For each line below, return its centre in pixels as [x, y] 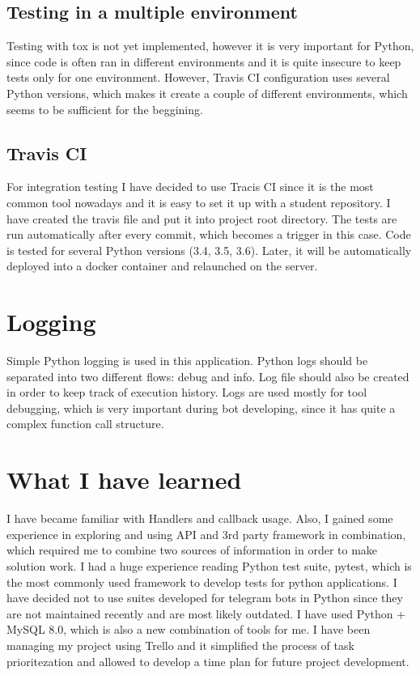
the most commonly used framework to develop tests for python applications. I [202, 582]
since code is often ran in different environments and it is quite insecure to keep [204, 61]
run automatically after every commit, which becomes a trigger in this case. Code [209, 234]
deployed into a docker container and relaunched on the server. [162, 266]
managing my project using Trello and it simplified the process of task [180, 645]
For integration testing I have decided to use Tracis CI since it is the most [190, 187]
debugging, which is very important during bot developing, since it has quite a [201, 408]
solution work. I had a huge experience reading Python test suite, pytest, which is [209, 565]
